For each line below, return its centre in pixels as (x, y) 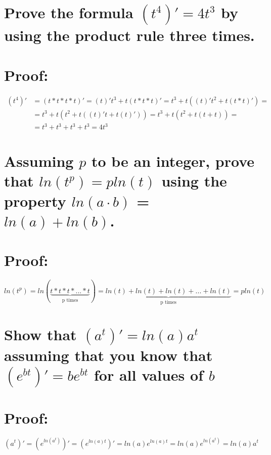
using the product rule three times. (129, 35)
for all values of (149, 375)
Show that (40, 334)
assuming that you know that (108, 355)
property (35, 200)
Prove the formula (69, 12)
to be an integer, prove (173, 161)
